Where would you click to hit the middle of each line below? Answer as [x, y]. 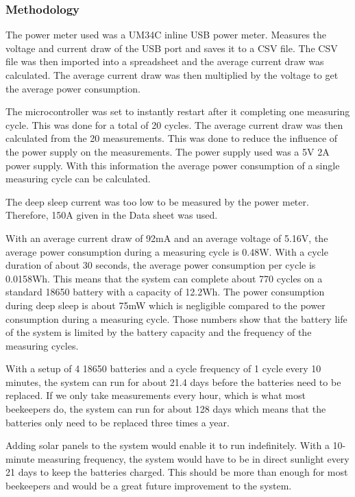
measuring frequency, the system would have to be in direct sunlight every [194, 458]
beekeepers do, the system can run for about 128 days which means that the [166, 409]
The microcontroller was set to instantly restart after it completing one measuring [178, 111]
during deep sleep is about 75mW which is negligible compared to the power [166, 305]
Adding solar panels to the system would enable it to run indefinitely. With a [168, 445]
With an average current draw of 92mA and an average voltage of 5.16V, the [167, 238]
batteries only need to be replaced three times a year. [118, 422]
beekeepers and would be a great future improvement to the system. [149, 486]
